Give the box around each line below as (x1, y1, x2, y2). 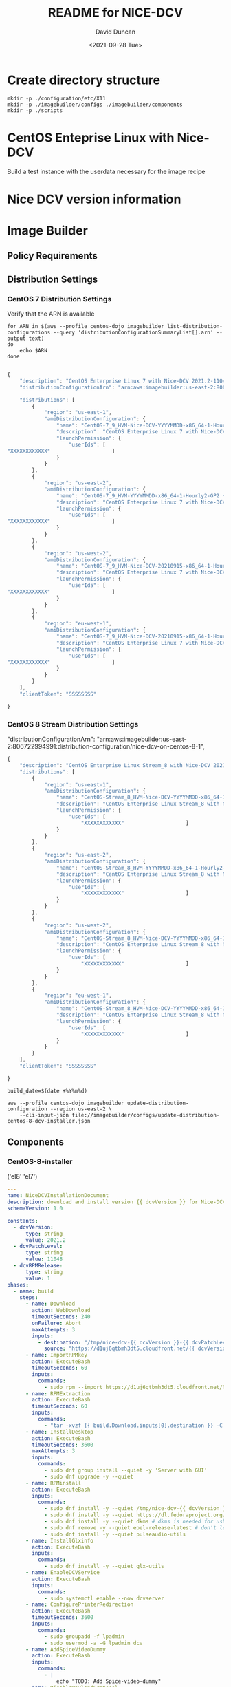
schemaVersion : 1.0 (7, 1205, 63, 1212)
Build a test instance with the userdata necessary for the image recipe (7, 167, 206, 175)
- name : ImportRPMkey (25, 1352, 88, 1359)
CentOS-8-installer (7, 1157, 73, 1167)
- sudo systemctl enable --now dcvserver (43, 1595, 165, 1602)
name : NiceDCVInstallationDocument (7, 1192, 109, 1199)
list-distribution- (167, 323, 223, 330)
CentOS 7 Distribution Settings (7, 294, 112, 303)
